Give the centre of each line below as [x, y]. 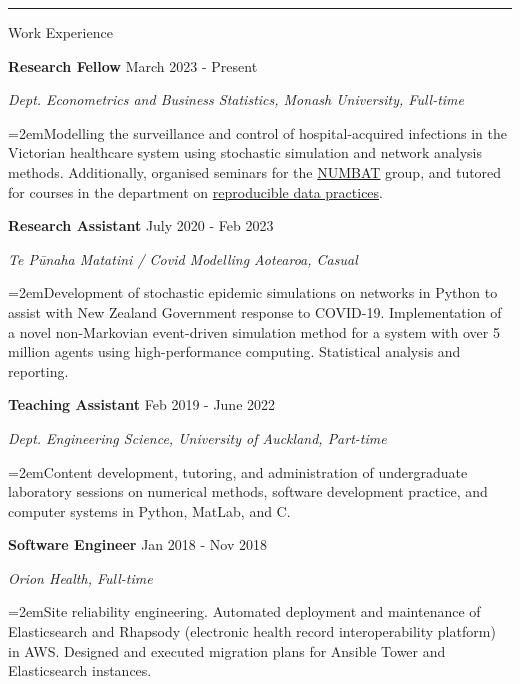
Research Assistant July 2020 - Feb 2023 [141, 225]
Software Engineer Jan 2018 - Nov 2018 [137, 544]
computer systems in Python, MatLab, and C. [149, 510]
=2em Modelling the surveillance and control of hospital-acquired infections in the [257, 132]
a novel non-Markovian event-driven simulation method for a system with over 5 [254, 331]
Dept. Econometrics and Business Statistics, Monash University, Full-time [236, 99]
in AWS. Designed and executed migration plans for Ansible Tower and [227, 650]
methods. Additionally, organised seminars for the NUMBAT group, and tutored [255, 171]
